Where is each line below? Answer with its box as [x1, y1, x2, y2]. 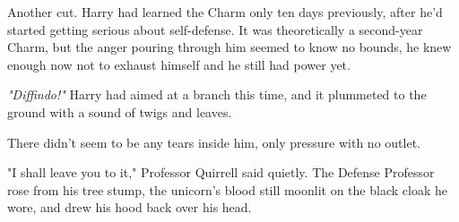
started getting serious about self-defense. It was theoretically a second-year [7, 20, 423, 38]
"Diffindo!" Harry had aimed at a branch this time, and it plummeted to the [7, 85, 427, 104]
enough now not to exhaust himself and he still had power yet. [7, 55, 351, 73]
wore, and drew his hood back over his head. [7, 198, 252, 217]
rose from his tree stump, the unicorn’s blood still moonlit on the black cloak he [7, 180, 447, 199]
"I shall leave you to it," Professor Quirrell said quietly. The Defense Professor [7, 163, 435, 182]
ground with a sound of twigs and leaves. [7, 102, 232, 121]
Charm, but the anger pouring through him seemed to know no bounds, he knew [7, 38, 452, 56]
